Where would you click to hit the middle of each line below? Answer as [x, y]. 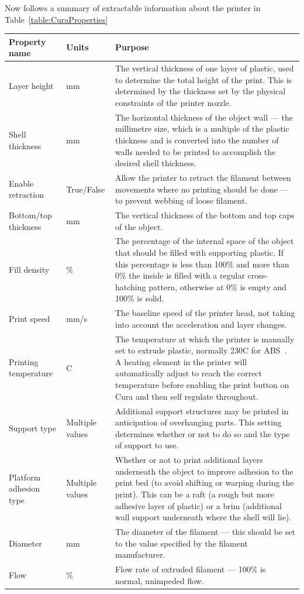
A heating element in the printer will [181, 361]
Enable [21, 183]
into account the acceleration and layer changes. [201, 324]
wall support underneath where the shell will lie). [203, 517]
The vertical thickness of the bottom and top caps [205, 215]
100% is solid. [139, 298]
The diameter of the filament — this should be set [205, 531]
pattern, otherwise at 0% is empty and [218, 286]
